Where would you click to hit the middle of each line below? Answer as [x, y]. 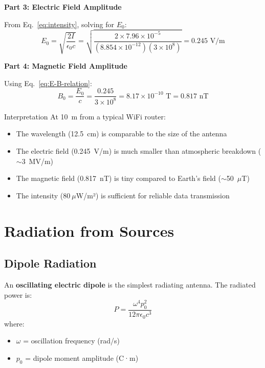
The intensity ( [40, 195]
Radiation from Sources [89, 230]
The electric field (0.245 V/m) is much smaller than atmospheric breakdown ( [139, 151]
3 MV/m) [38, 161]
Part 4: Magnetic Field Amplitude [66, 66]
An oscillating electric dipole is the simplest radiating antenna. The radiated [130, 284]
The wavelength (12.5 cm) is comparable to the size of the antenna [122, 134]
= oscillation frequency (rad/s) [72, 341]
